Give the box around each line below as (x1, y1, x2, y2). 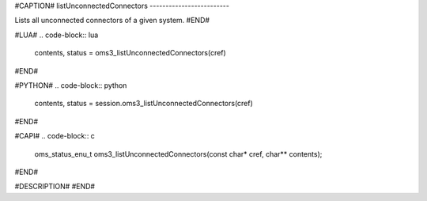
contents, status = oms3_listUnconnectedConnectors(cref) (34, 48, 227, 58)
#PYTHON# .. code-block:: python (14, 80, 127, 90)
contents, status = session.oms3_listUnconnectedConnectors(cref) (34, 99, 253, 108)
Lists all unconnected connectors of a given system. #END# (14, 16, 210, 25)
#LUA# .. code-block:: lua (14, 30, 99, 40)
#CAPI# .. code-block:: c (14, 131, 95, 141)
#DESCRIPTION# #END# (14, 182, 95, 192)
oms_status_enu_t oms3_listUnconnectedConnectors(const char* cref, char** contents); (34, 149, 323, 158)
